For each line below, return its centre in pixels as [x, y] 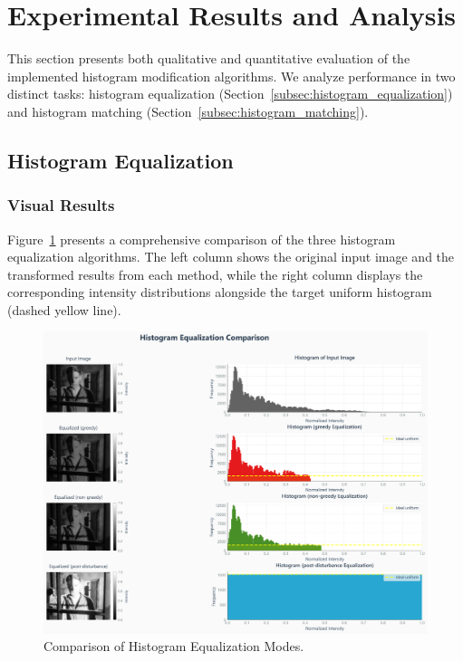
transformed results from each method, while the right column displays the [215, 274]
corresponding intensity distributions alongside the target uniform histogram [220, 292]
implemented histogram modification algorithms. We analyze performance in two [231, 76]
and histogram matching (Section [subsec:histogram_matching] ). [188, 111]
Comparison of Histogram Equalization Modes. [174, 646]
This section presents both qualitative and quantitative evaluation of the [209, 58]
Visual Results [61, 205]
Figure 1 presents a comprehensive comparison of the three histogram [202, 239]
